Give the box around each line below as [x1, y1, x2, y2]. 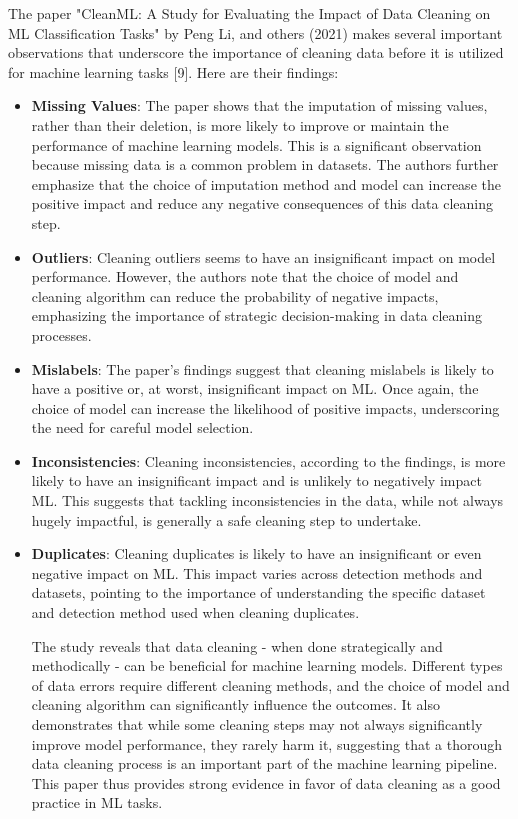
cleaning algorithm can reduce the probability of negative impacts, [31, 285, 439, 306]
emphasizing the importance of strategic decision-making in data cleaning [31, 305, 483, 326]
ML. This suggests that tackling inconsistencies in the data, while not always [31, 490, 504, 511]
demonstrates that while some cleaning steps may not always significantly [31, 714, 483, 734]
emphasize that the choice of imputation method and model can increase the [31, 173, 501, 194]
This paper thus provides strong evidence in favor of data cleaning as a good [31, 772, 501, 793]
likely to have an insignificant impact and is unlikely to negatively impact [31, 470, 482, 491]
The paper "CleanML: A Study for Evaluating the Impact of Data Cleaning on [8, 3, 491, 23]
